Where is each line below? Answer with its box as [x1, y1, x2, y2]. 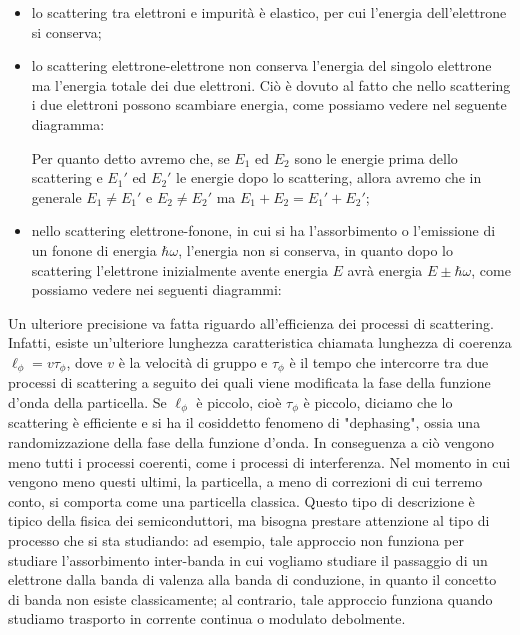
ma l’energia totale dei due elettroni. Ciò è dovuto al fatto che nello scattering [31, 74, 511, 95]
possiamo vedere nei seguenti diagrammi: [31, 279, 282, 300]
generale [31, 186, 82, 207]
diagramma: [31, 113, 105, 134]
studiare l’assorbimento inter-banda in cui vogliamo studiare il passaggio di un [8, 549, 488, 570]
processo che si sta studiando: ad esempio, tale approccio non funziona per [8, 529, 464, 550]
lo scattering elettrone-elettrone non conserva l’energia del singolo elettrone [31, 55, 492, 76]
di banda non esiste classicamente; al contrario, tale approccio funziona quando [8, 588, 493, 609]
